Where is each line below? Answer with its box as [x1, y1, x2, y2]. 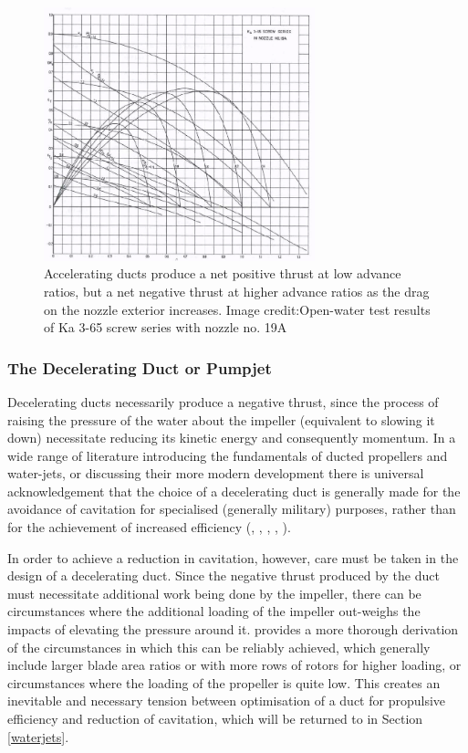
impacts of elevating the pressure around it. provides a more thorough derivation [7, 620, 459, 639]
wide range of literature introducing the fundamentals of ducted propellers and [7, 445, 448, 465]
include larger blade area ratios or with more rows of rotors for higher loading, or [7, 655, 462, 675]
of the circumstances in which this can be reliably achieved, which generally [7, 637, 431, 656]
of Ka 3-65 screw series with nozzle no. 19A [44, 318, 287, 337]
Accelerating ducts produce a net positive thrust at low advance [44, 264, 401, 283]
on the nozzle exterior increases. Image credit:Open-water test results [44, 299, 431, 319]
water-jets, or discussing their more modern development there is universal [7, 464, 424, 483]
